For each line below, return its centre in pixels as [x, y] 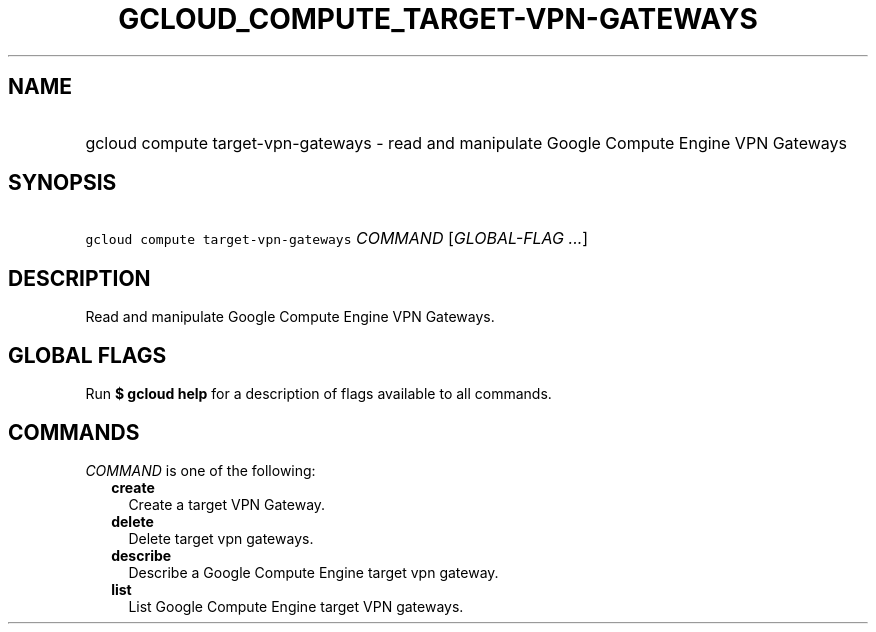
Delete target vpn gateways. [221, 538]
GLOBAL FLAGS [87, 355]
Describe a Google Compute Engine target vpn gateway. [313, 572]
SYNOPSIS [62, 183]
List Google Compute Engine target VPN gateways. [296, 606]
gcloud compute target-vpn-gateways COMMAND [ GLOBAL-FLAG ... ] [337, 238]
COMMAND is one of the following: [200, 470]
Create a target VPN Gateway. [227, 504]
